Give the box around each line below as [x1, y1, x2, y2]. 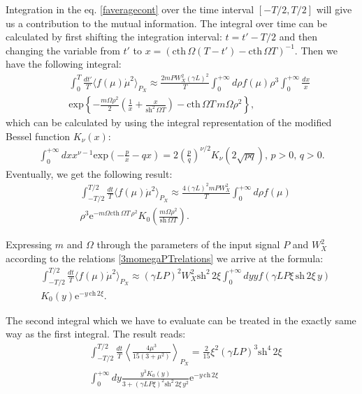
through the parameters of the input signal [96, 237, 280, 252]
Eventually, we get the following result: [6, 166, 173, 181]
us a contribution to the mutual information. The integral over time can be [6, 15, 327, 30]
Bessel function [6, 128, 71, 143]
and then [279, 29, 318, 44]
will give [316, 2, 352, 16]
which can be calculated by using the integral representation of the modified [6, 115, 332, 130]
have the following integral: [6, 56, 122, 71]
